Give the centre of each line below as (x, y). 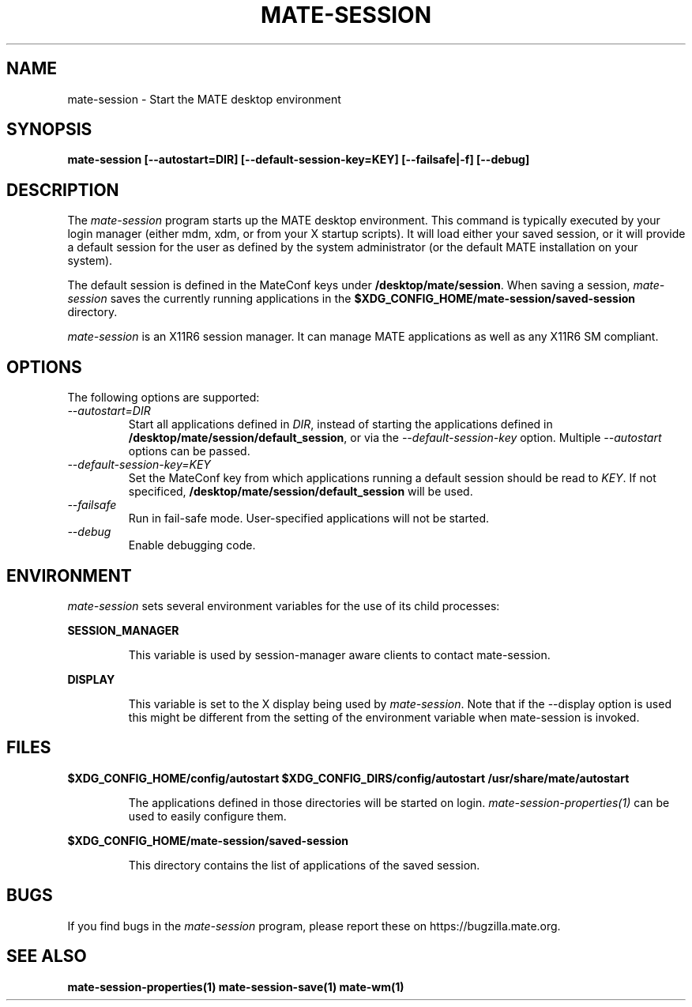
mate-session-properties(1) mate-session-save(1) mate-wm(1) (236, 986)
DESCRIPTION (63, 190)
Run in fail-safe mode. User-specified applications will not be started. (309, 519)
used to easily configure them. (207, 816)
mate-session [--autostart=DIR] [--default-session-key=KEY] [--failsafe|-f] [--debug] (299, 160)
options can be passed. (189, 451)
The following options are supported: (164, 398)
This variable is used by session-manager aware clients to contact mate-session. (339, 654)
